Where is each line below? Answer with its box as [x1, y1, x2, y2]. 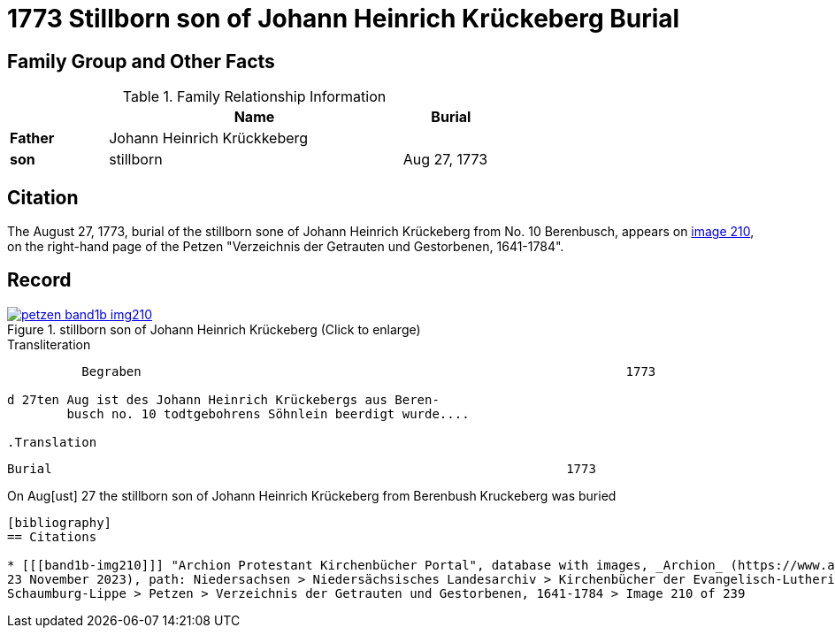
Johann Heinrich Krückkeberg [109, 129, 309, 148]
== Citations [7, 529, 97, 544]
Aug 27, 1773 [402, 150, 488, 169]
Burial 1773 [7, 461, 596, 476]
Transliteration [7, 336, 91, 352]
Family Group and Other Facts [7, 50, 275, 73]
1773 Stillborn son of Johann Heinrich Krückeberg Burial [7, 4, 680, 34]
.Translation [7, 434, 97, 449]
